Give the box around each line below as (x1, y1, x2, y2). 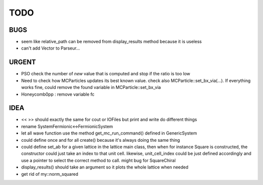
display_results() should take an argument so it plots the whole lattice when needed (21, 164, 188, 170)
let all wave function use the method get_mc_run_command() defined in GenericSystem (21, 130, 197, 136)
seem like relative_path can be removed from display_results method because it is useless (21, 39, 202, 45)
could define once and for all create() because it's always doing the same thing (21, 137, 180, 143)
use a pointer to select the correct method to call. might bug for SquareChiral (21, 157, 176, 163)
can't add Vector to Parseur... (21, 45, 80, 51)
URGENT (9, 58, 36, 67)
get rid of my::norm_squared (21, 171, 78, 177)
